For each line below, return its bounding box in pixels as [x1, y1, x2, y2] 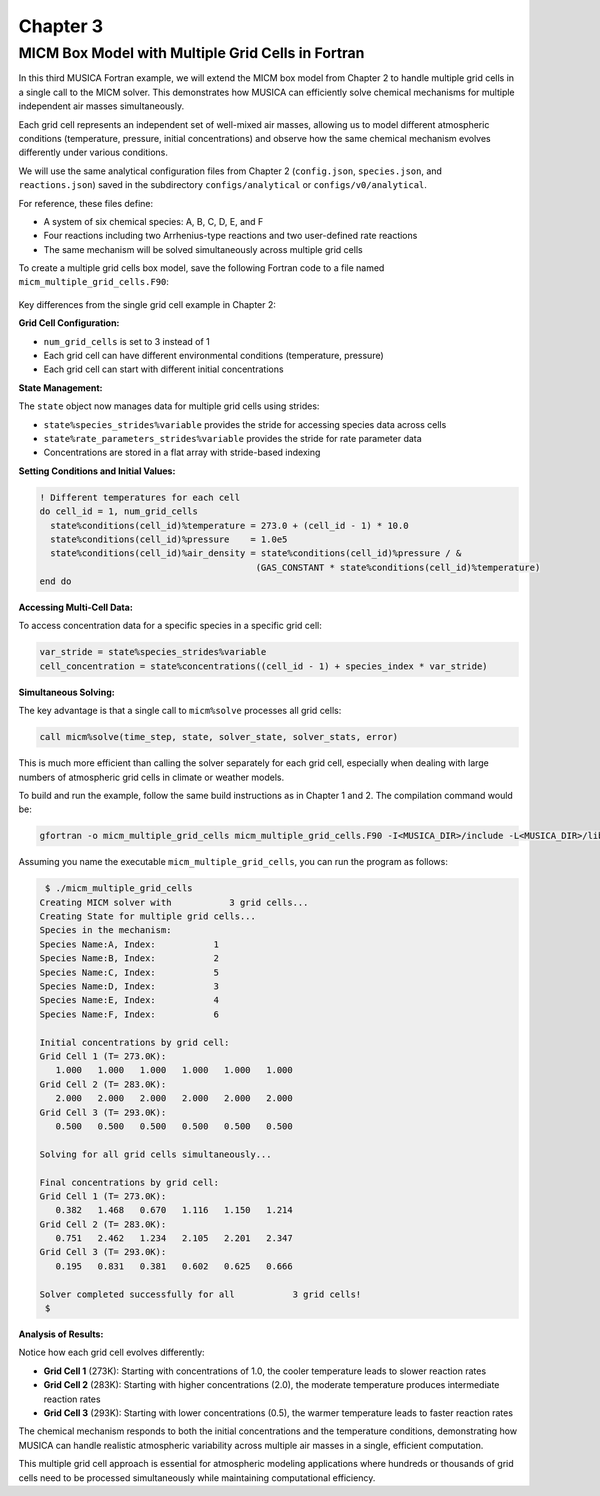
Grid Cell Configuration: [18, 317, 120, 329]
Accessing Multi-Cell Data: [18, 601, 134, 614]
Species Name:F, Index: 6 [39, 1008, 220, 1020]
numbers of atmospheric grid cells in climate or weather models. [18, 771, 285, 783]
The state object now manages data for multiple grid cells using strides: [18, 400, 320, 412]
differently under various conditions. [18, 146, 169, 159]
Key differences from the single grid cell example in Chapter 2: [18, 298, 277, 310]
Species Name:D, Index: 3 [39, 981, 220, 992]
